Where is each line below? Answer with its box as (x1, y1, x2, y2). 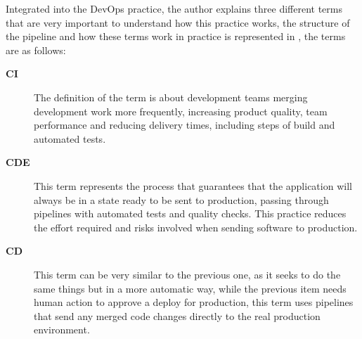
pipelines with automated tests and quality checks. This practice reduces (34, 206, 347, 221)
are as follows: (6, 42, 66, 57)
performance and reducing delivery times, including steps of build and (34, 117, 335, 132)
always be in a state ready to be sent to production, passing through (34, 192, 329, 207)
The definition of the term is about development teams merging (34, 89, 308, 104)
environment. (34, 322, 90, 337)
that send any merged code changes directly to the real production (34, 308, 321, 323)
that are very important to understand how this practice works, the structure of (6, 15, 350, 30)
